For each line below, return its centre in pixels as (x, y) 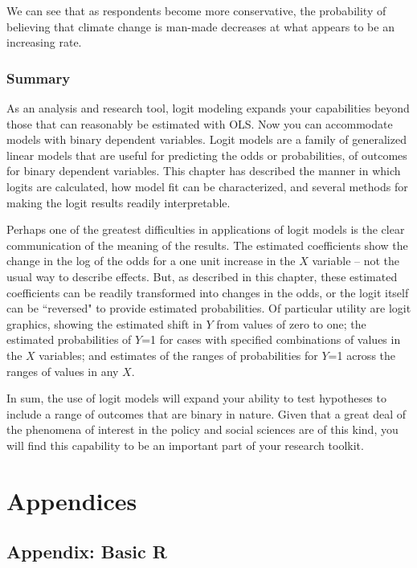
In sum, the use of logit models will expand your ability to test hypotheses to (196, 398)
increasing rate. (44, 42)
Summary (39, 78)
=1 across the (362, 355)
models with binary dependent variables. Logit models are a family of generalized (206, 139)
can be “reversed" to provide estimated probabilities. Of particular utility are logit (209, 308)
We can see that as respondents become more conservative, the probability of (196, 10)
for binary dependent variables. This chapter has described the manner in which (204, 171)
